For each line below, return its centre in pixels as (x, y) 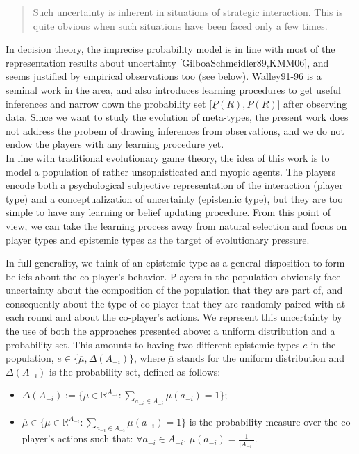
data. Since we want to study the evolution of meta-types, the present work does (177, 117)
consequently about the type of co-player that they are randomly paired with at (176, 303)
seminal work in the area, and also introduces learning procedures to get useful (173, 89)
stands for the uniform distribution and (261, 358)
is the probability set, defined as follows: (135, 371)
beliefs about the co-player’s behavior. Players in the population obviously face (173, 276)
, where (150, 358)
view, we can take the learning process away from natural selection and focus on (176, 225)
